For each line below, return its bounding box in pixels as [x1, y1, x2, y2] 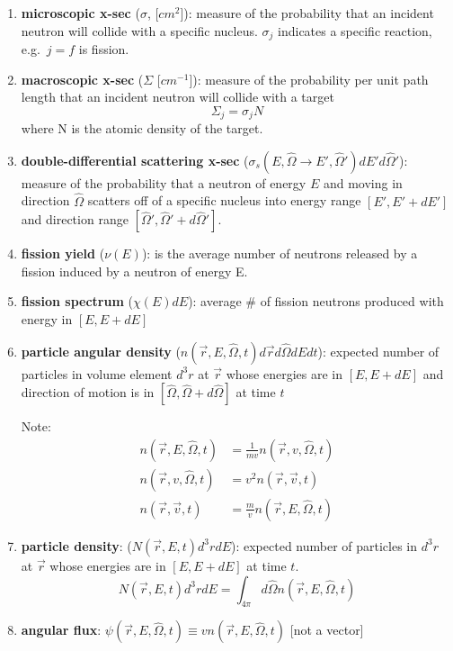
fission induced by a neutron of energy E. [21, 261, 248, 280]
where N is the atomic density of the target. [21, 119, 263, 138]
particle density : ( [21, 536, 132, 555]
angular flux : [21, 620, 102, 639]
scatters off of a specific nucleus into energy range [87, 191, 361, 210]
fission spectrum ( [21, 292, 133, 311]
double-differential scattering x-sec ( [21, 150, 249, 169]
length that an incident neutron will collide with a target [21, 87, 334, 106]
